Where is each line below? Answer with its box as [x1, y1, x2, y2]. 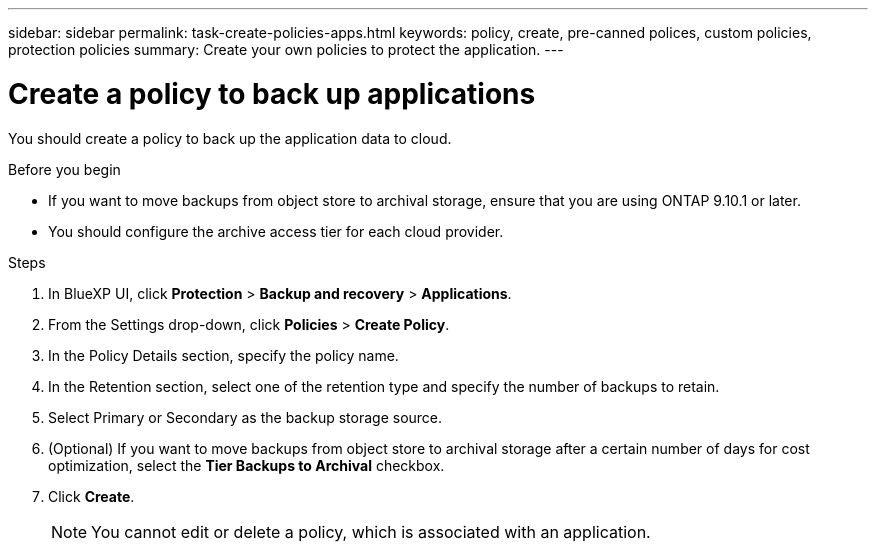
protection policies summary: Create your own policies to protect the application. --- [8, 41, 564, 58]
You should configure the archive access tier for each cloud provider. [48, 222, 504, 240]
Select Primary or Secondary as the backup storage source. [48, 408, 443, 426]
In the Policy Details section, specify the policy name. [48, 346, 399, 364]
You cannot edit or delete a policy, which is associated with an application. [91, 521, 651, 542]
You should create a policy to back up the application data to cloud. [8, 129, 452, 147]
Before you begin [8, 160, 121, 178]
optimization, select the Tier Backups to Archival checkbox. [48, 456, 445, 474]
